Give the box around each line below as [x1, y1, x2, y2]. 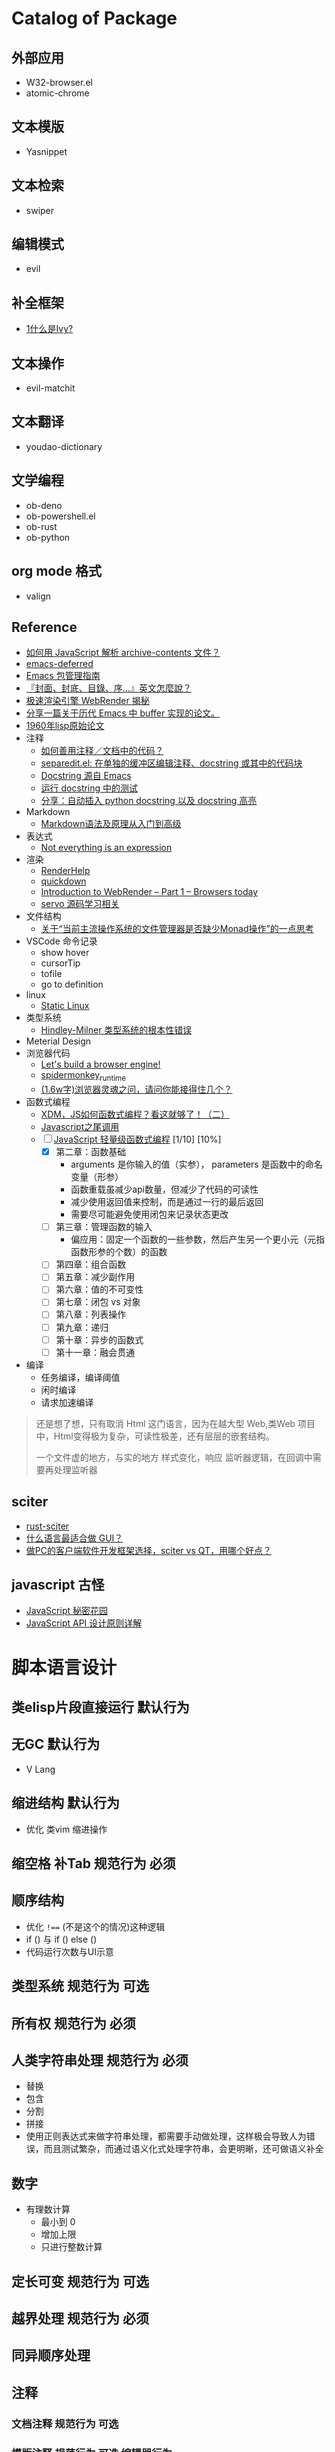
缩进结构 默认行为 [11, 1795, 120, 1812]
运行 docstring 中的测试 [40, 782, 139, 794]
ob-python [25, 531, 71, 543]
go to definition [40, 978, 104, 991]
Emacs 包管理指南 [25, 670, 101, 682]
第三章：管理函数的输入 [55, 1221, 153, 1233]
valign [25, 590, 52, 602]
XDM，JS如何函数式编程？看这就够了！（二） [40, 1108, 230, 1121]
